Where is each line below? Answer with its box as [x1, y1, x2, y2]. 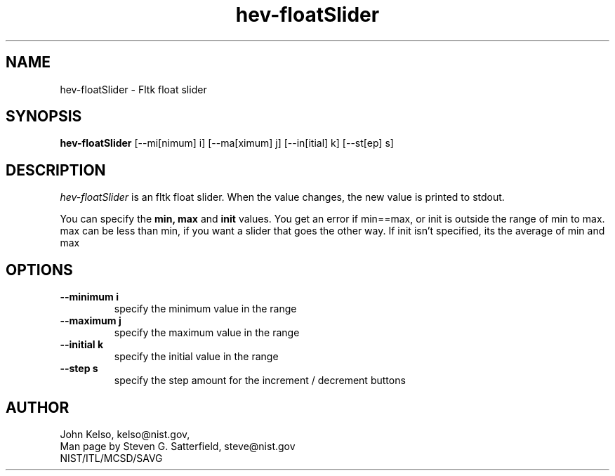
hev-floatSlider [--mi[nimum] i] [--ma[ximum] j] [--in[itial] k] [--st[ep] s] [60, 137, 394, 150]
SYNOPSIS [6, 107, 82, 126]
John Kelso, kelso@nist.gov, [60, 428, 190, 440]
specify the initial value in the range [114, 350, 279, 363]
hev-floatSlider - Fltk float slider [60, 83, 207, 95]
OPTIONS [6, 260, 73, 279]
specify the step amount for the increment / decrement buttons [114, 374, 406, 387]
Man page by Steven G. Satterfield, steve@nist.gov [60, 439, 296, 452]
